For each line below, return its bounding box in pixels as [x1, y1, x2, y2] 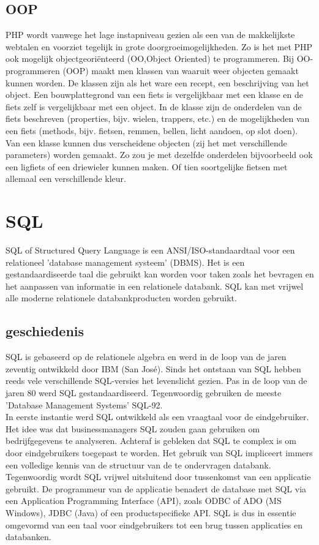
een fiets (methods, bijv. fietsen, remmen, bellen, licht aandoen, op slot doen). [6, 124, 298, 137]
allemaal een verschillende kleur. [6, 172, 126, 185]
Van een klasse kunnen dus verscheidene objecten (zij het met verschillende [6, 136, 287, 149]
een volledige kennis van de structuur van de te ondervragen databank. [6, 458, 271, 471]
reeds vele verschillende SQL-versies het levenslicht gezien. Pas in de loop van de [6, 374, 307, 387]
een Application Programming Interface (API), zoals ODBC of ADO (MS [6, 494, 282, 507]
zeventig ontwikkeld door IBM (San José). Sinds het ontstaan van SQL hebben [6, 362, 301, 375]
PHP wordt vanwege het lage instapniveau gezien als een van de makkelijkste [6, 28, 295, 41]
